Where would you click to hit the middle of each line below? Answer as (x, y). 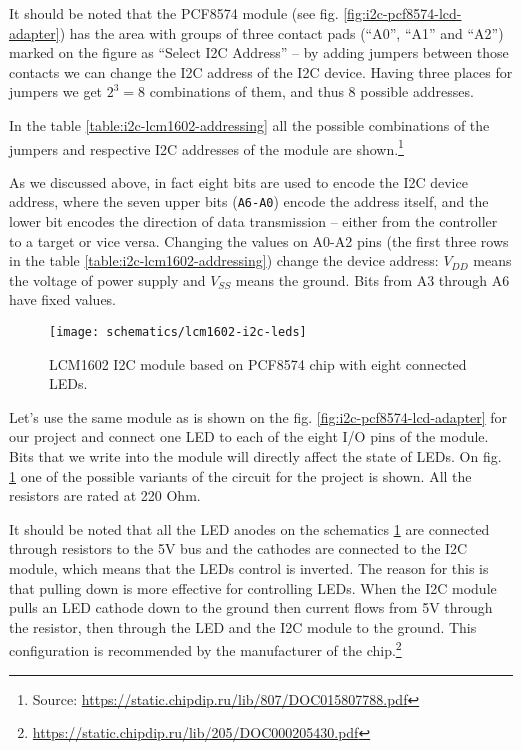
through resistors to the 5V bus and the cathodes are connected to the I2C (238, 548)
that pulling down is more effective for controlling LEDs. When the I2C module (253, 587)
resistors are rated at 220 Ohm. (105, 495)
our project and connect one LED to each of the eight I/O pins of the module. (249, 436)
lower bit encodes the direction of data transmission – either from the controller (253, 221)
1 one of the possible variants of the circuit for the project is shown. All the (240, 475)
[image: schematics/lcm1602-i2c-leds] (178, 332)
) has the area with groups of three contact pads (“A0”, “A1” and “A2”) (281, 32)
